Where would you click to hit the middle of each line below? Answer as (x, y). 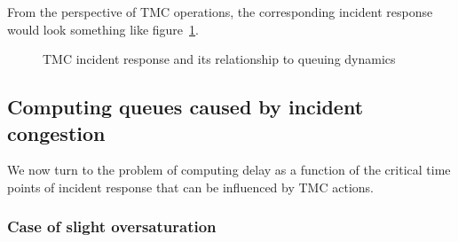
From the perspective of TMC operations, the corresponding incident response (220, 12)
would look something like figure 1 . (103, 29)
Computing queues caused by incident (186, 107)
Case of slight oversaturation (112, 226)
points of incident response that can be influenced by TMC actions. (190, 187)
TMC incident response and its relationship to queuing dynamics (219, 59)
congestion (56, 133)
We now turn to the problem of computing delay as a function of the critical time (229, 170)
